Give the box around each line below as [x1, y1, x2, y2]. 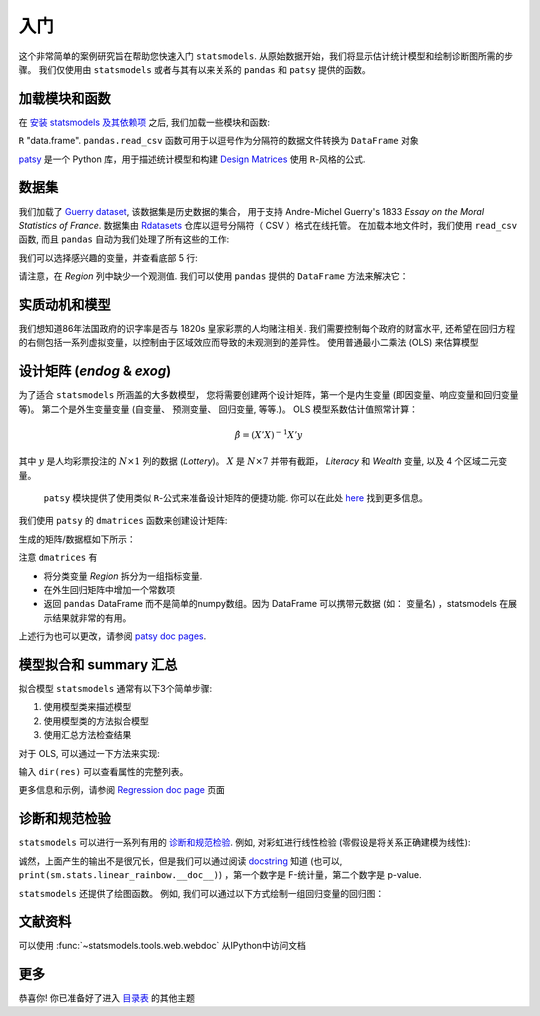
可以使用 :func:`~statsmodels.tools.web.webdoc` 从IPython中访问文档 [18, 940, 307, 952]
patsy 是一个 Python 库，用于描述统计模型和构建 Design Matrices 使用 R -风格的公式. [18, 153, 366, 165]
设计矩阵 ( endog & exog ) [18, 363, 172, 380]
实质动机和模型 [18, 296, 111, 313]
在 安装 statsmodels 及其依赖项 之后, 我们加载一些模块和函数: [18, 116, 270, 128]
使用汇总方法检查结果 [43, 729, 132, 741]
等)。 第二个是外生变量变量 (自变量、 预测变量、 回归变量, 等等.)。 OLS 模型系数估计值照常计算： [18, 403, 419, 415]
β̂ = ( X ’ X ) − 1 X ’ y [234, 428, 304, 440]
